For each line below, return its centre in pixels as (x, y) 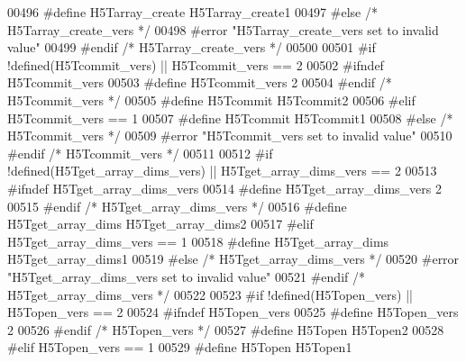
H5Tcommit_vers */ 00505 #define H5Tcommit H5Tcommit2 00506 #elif (211, 100)
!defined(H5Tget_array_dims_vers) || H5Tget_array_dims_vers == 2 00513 (222, 171)
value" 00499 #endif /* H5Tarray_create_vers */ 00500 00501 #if (192, 47)
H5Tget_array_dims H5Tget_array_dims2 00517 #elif (160, 224)
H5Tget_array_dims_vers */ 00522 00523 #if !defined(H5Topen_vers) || (210, 294)
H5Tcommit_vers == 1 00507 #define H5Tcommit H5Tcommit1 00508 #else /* (230, 118)
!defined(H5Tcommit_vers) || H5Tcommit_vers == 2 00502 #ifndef (196, 64)
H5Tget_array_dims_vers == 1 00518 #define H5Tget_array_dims (198, 241)
